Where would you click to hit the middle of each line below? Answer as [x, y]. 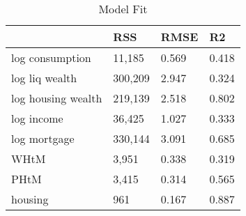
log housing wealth [57, 98]
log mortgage [43, 138]
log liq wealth [44, 78]
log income [37, 118]
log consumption [51, 57]
